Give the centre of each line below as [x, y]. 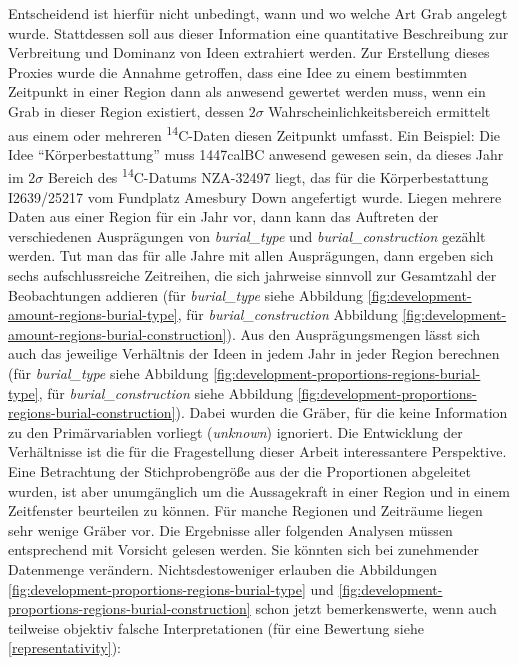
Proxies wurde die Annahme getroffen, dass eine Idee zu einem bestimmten [238, 71]
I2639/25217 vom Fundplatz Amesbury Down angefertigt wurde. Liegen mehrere [255, 196]
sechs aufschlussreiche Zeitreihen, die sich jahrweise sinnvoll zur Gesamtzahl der [252, 275]
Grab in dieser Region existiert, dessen [126, 110]
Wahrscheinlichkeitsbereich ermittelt [379, 110]
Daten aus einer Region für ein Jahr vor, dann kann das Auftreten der [223, 216]
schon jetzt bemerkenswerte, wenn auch [376, 608]
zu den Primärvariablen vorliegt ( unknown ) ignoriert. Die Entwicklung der [235, 431]
